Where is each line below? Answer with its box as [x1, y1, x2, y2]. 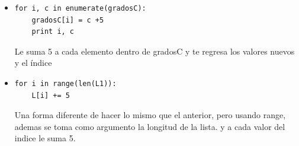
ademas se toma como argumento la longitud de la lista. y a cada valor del [14, 120, 285, 132]
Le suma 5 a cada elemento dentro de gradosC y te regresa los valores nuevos [14, 45, 295, 57]
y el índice [14, 56, 52, 69]
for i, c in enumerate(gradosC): [14, 4, 146, 12]
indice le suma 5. [14, 132, 76, 144]
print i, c [31, 27, 75, 36]
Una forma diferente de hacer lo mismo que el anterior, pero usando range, [14, 109, 286, 121]
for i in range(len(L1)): [14, 79, 117, 88]
